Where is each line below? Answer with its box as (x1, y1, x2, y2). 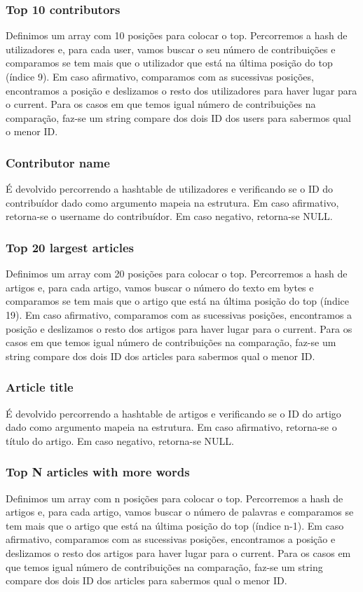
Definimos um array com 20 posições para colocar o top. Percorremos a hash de (6, 266, 348, 281)
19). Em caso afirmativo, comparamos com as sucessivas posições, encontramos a (6, 307, 352, 322)
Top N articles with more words (6, 463, 190, 481)
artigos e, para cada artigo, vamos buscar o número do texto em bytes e (6, 280, 314, 294)
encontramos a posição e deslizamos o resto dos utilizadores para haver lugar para (6, 83, 357, 97)
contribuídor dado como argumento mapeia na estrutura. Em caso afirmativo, (6, 195, 339, 209)
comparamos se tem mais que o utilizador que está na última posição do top (6, 55, 333, 70)
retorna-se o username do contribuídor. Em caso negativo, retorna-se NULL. (6, 209, 333, 223)
